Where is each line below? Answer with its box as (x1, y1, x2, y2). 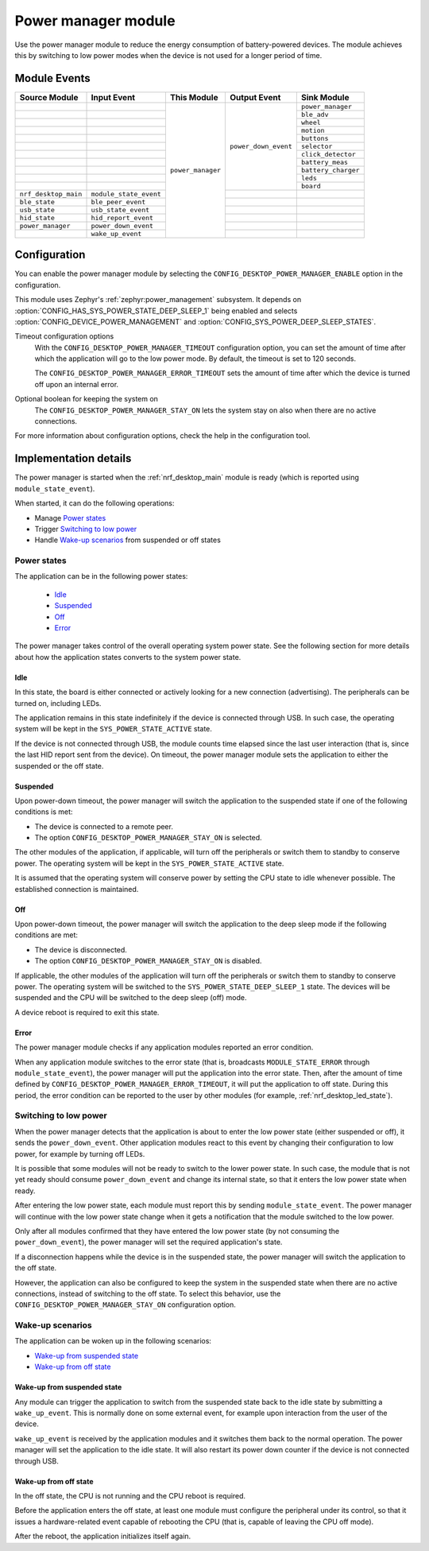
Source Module (19, 91, 79, 103)
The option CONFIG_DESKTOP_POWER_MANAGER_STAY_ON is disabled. (34, 956, 262, 966)
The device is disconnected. (34, 944, 127, 954)
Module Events (14, 72, 91, 85)
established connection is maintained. (14, 884, 139, 894)
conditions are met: (14, 930, 79, 940)
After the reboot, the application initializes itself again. (14, 1531, 191, 1541)
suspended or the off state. (14, 761, 104, 770)
